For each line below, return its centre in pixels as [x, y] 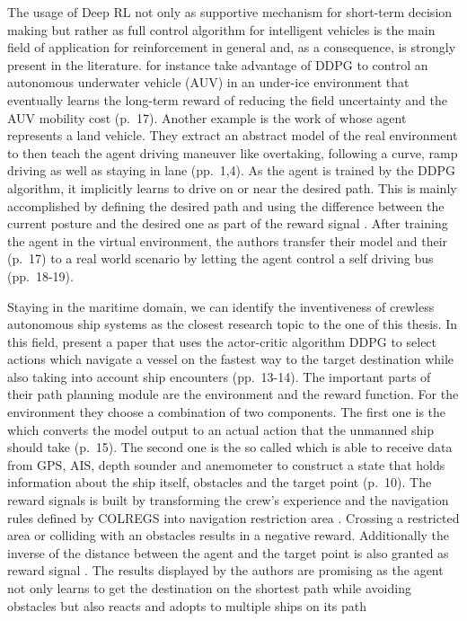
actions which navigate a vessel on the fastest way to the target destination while [231, 359]
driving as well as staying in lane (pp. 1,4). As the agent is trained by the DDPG [231, 170]
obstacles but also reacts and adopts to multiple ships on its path [187, 605]
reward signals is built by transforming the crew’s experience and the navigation [228, 500]
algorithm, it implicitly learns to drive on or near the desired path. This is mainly [232, 187]
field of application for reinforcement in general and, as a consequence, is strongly [232, 47]
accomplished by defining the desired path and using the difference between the [226, 205]
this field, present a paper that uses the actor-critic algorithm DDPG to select [222, 341]
